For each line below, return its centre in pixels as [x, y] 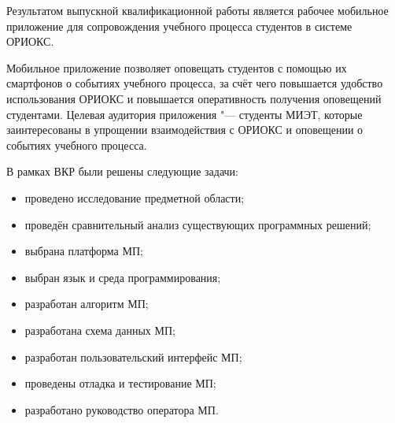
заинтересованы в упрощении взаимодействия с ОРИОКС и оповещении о [185, 130]
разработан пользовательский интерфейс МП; [133, 356]
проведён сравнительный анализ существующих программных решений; [198, 224]
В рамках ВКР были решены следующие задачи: [123, 171]
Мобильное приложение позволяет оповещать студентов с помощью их [177, 67]
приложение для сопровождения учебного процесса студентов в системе [179, 26]
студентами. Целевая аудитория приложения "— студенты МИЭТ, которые [185, 114]
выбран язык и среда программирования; [123, 277]
